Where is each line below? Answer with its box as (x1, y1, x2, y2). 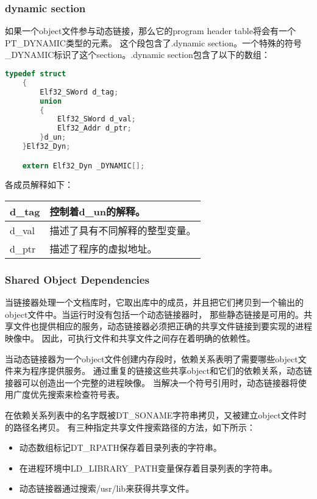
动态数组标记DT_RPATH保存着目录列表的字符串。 (19, 441, 222, 454)
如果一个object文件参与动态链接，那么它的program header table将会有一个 (5, 24, 296, 37)
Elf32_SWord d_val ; (57, 115, 136, 124)
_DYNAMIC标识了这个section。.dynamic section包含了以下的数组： (5, 48, 270, 61)
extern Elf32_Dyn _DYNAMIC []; (22, 161, 145, 170)
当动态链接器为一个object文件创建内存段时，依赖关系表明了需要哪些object (5, 352, 298, 365)
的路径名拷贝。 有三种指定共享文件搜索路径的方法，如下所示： (5, 420, 255, 433)
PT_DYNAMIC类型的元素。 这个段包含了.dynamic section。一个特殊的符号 (5, 36, 302, 49)
